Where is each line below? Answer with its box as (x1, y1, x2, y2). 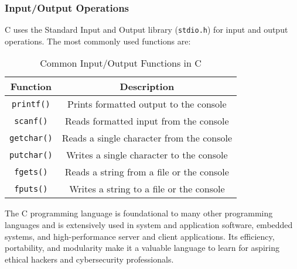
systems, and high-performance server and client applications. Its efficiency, (5, 230, 275, 242)
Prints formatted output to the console (67, 97, 227, 111)
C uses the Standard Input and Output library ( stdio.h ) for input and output (5, 23, 288, 36)
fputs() (14, 184, 48, 194)
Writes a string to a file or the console (69, 182, 225, 196)
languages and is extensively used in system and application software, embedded (5, 219, 293, 231)
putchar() (9, 150, 53, 160)
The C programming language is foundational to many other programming (5, 207, 273, 219)
